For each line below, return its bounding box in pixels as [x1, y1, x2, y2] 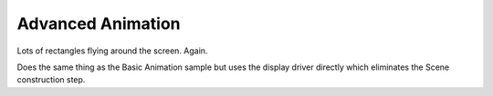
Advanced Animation [16, 14, 182, 34]
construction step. [16, 74, 86, 85]
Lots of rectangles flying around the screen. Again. [16, 45, 208, 56]
